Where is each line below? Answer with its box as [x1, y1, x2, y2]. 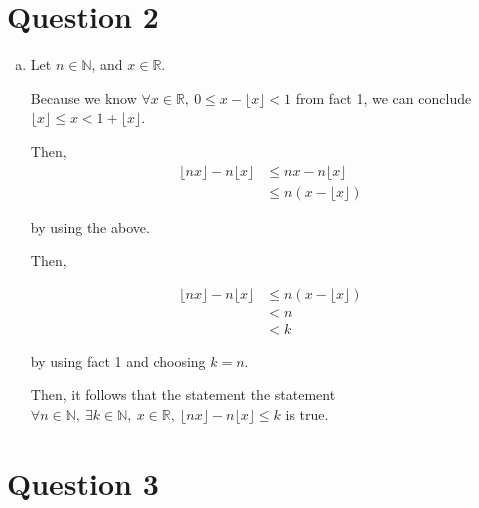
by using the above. [30, 216, 150, 237]
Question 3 [7, 462, 159, 503]
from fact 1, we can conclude [295, 87, 472, 108]
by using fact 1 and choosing [30, 350, 206, 371]
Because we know [30, 87, 137, 108]
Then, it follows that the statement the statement [30, 384, 336, 405]
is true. [285, 404, 329, 425]
